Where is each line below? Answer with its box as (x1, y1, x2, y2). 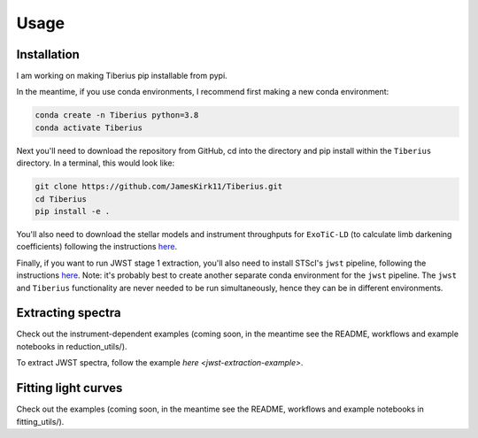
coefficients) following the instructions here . (16, 242, 177, 252)
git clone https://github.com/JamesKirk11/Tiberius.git (35, 181, 283, 192)
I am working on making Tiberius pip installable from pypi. (16, 71, 227, 81)
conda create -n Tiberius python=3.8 (35, 111, 199, 120)
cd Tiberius (35, 194, 88, 204)
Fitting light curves (16, 380, 123, 396)
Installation (16, 47, 80, 62)
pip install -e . (35, 206, 111, 216)
